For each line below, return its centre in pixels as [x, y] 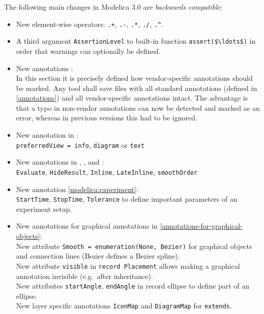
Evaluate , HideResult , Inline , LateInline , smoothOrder [107, 171]
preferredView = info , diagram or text [80, 145]
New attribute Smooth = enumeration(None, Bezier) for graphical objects [134, 246]
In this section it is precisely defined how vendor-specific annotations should [134, 78]
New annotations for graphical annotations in [87, 226]
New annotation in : [47, 135]
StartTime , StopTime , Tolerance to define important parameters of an [127, 199]
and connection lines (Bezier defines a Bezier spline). [98, 256]
